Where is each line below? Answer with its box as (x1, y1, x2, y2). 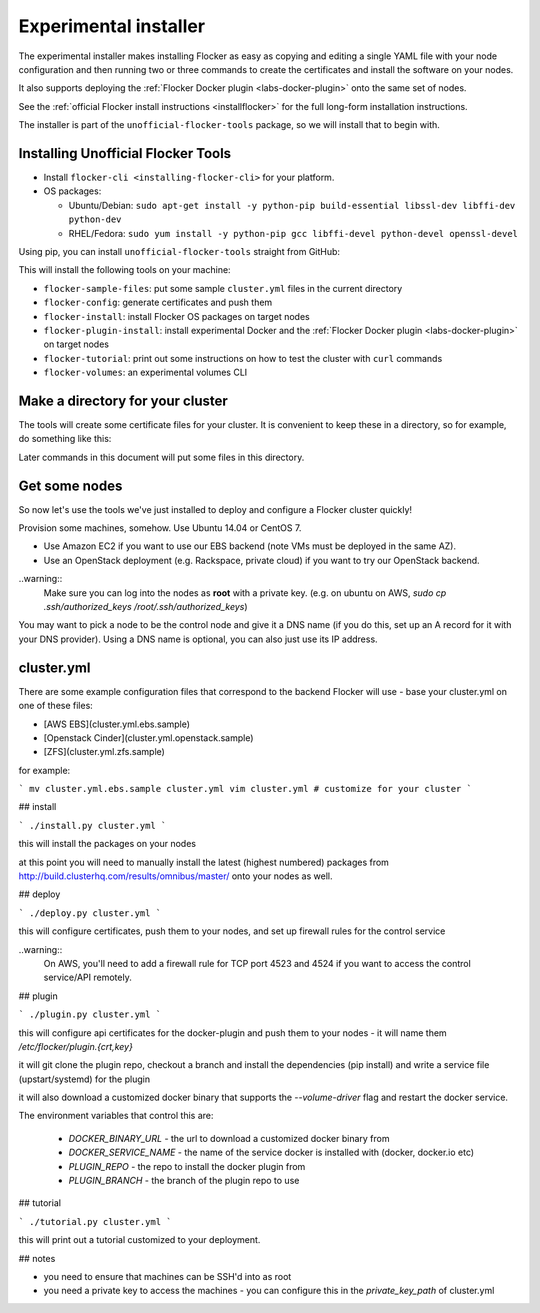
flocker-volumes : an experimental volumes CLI (43, 366, 248, 379)
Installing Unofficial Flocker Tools (18, 145, 232, 162)
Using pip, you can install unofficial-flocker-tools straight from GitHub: (18, 245, 340, 257)
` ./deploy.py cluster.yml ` (18, 907, 162, 919)
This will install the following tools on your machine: (18, 264, 231, 276)
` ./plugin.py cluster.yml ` (18, 1009, 162, 1020)
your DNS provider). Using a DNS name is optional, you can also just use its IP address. (18, 633, 379, 645)
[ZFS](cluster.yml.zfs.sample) (43, 746, 165, 758)
